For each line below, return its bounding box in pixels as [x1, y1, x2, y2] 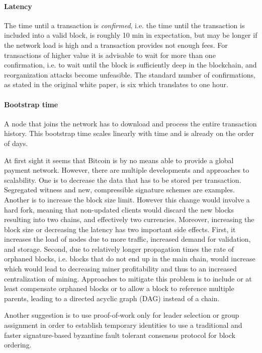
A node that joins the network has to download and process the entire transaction [4, 118, 257, 128]
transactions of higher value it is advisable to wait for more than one [4, 49, 216, 60]
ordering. [4, 339, 32, 350]
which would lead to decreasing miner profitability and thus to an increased [4, 263, 237, 274]
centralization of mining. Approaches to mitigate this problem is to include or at [4, 273, 252, 284]
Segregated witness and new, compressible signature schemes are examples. [4, 184, 235, 195]
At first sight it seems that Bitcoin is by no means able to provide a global [4, 155, 234, 165]
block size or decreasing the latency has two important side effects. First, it [4, 224, 236, 234]
